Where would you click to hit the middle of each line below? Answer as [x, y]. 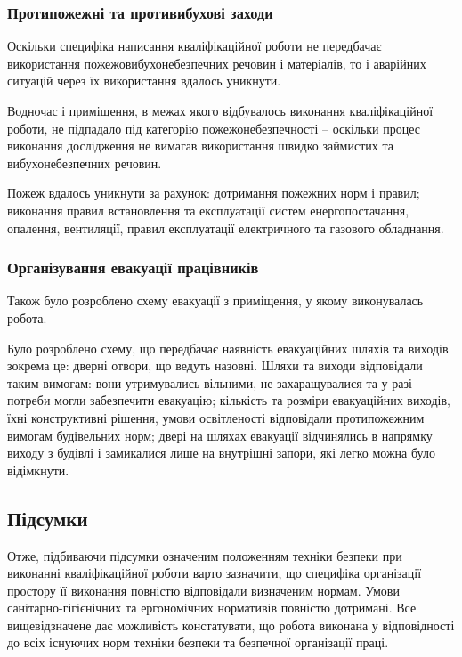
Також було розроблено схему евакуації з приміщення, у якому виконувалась [215, 300]
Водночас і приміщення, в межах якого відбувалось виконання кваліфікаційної [220, 110]
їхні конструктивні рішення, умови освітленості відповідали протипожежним [216, 417]
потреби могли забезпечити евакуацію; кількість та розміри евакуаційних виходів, [229, 400]
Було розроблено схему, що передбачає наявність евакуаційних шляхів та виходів [228, 348]
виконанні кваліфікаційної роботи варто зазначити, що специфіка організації [215, 573]
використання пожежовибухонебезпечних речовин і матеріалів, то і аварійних [217, 63]
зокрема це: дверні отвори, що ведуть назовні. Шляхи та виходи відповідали [215, 365]
